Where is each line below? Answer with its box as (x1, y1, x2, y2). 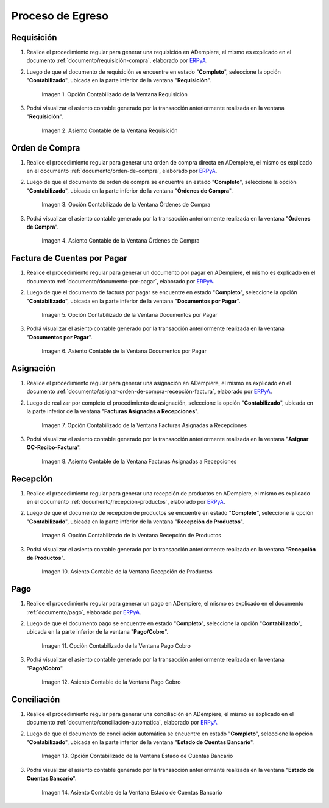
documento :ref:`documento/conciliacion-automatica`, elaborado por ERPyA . (26, 719, 219, 726)
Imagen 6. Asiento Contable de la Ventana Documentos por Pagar (41, 347, 207, 355)
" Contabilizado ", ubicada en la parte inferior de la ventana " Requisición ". (26, 77, 211, 84)
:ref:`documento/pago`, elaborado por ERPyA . (26, 608, 141, 615)
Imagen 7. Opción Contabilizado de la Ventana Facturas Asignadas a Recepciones (41, 421, 247, 429)
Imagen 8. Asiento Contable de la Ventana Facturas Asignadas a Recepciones (41, 458, 237, 465)
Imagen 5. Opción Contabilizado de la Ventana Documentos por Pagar (41, 311, 218, 318)
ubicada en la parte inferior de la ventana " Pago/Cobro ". (26, 628, 169, 636)
